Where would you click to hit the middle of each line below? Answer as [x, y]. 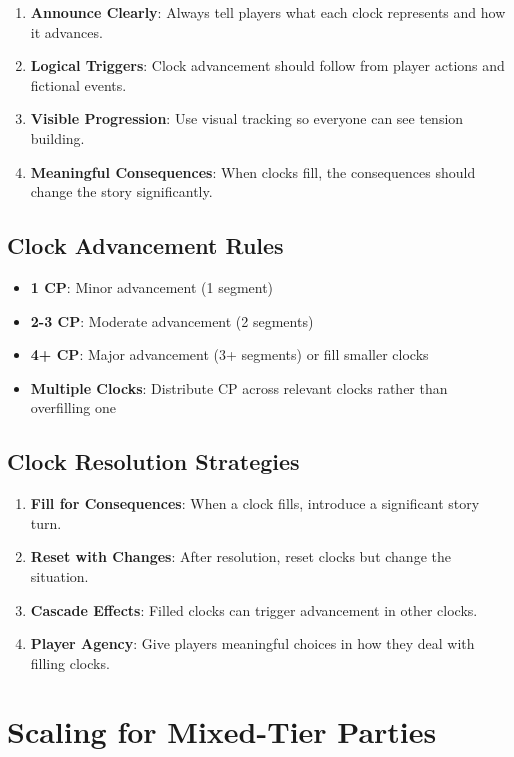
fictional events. [78, 84]
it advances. [66, 31]
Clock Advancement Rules [145, 245]
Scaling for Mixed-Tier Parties [222, 731]
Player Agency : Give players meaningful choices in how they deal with [252, 643]
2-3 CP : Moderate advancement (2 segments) [172, 320]
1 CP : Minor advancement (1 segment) [152, 286]
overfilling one [73, 407]
